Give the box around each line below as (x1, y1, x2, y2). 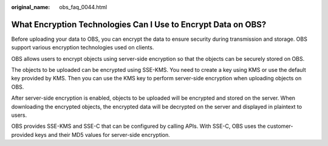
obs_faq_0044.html (59, 4, 108, 10)
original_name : (11, 4, 50, 10)
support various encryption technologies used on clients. (11, 44, 154, 51)
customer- (267, 122, 293, 130)
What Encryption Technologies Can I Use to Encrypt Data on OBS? (11, 19, 267, 30)
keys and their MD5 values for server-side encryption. (35, 131, 170, 138)
